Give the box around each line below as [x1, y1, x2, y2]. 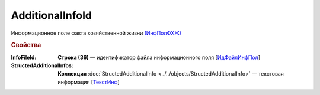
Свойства [11, 41, 41, 50]
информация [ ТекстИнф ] [57, 78, 120, 86]
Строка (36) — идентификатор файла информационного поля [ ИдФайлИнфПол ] [57, 54, 261, 61]
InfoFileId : [11, 54, 37, 61]
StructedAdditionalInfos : [11, 62, 73, 69]
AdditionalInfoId [11, 9, 92, 22]
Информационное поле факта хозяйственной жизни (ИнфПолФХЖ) [11, 30, 182, 37]
